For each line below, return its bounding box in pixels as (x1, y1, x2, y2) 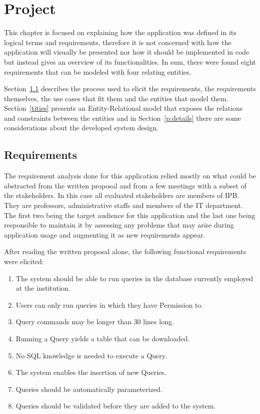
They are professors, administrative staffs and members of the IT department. (4, 200, 243, 211)
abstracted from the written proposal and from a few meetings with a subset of (4, 180, 246, 190)
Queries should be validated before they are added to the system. (15, 400, 216, 411)
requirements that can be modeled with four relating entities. (4, 66, 191, 77)
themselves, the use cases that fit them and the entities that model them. (4, 93, 228, 103)
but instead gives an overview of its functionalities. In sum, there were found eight (4, 56, 256, 67)
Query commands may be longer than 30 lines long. (15, 316, 174, 327)
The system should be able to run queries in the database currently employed (15, 273, 253, 283)
